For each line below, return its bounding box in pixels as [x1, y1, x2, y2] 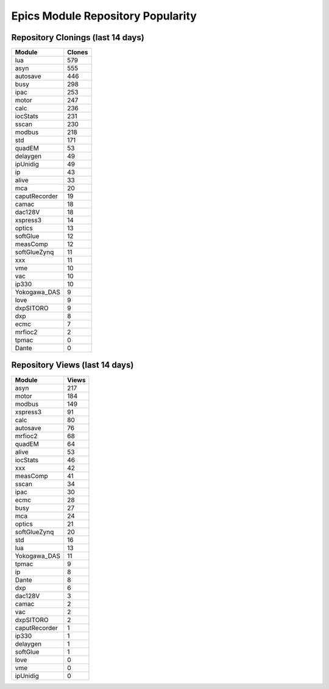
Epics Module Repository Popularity [11, 9, 197, 23]
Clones [67, 48, 88, 57]
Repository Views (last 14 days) [11, 360, 134, 370]
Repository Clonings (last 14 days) [11, 32, 144, 43]
